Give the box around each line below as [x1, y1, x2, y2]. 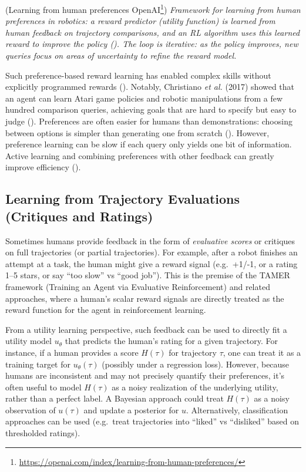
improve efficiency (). [5, 161, 81, 173]
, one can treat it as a [223, 346, 301, 358]
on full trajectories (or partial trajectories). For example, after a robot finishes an [5, 246, 298, 258]
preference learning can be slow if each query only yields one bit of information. [5, 138, 292, 150]
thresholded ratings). [5, 427, 80, 439]
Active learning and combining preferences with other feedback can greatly [5, 149, 274, 161]
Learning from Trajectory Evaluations [5, 190, 240, 208]
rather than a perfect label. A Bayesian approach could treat [5, 392, 224, 404]
